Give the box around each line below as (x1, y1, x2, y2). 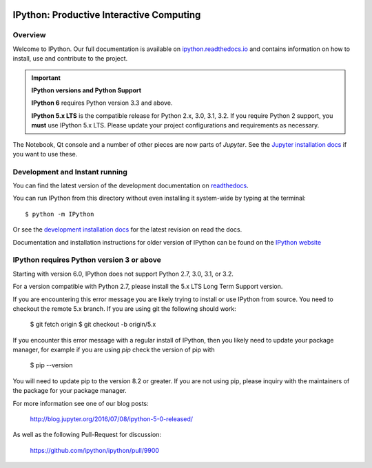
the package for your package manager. (12, 387, 127, 395)
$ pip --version (30, 361, 73, 369)
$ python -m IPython (25, 210, 94, 218)
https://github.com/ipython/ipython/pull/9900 (30, 446, 160, 454)
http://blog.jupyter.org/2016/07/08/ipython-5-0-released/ (30, 415, 193, 423)
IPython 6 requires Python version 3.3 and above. (31, 99, 173, 107)
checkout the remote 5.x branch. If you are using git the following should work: (12, 304, 237, 313)
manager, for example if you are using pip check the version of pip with (12, 345, 215, 354)
